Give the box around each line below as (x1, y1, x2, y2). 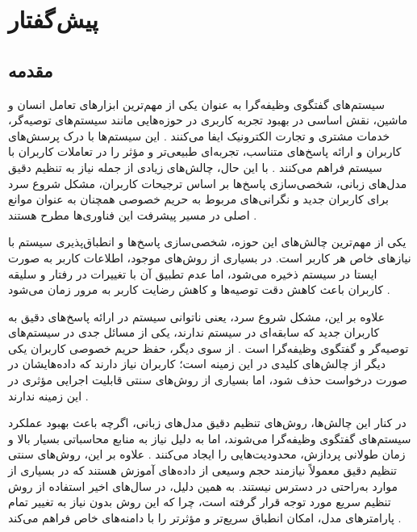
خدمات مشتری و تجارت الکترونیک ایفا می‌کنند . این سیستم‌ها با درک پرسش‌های (8, 127, 390, 144)
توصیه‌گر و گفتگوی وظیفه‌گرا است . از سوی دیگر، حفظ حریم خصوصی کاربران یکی (8, 339, 409, 356)
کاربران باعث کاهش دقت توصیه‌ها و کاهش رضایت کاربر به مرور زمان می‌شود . (8, 281, 390, 298)
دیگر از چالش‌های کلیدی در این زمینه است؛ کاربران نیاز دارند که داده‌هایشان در (8, 355, 386, 372)
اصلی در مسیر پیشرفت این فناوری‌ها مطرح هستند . (8, 206, 257, 223)
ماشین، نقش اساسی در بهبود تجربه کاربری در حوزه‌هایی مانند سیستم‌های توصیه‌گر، (8, 111, 408, 128)
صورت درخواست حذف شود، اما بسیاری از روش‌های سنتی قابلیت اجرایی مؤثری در (8, 371, 407, 388)
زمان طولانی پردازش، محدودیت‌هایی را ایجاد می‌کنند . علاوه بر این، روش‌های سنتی (8, 446, 406, 463)
